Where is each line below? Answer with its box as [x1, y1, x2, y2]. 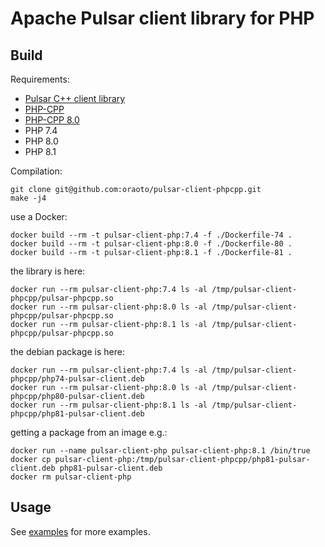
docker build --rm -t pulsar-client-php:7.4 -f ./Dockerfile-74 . [10, 230, 293, 240]
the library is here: [10, 265, 86, 277]
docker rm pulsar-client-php [10, 472, 132, 482]
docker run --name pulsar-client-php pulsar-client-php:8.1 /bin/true [10, 446, 311, 456]
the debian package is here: [10, 346, 125, 357]
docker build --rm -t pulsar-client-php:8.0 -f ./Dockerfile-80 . [10, 239, 293, 249]
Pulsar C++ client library [24, 93, 126, 104]
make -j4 [10, 193, 47, 203]
